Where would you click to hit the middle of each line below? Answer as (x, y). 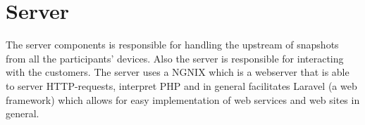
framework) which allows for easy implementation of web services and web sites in (183, 99)
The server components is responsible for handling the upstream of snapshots (172, 45)
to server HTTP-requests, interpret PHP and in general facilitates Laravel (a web (181, 85)
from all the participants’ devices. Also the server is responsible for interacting (175, 58)
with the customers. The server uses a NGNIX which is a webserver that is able (178, 72)
